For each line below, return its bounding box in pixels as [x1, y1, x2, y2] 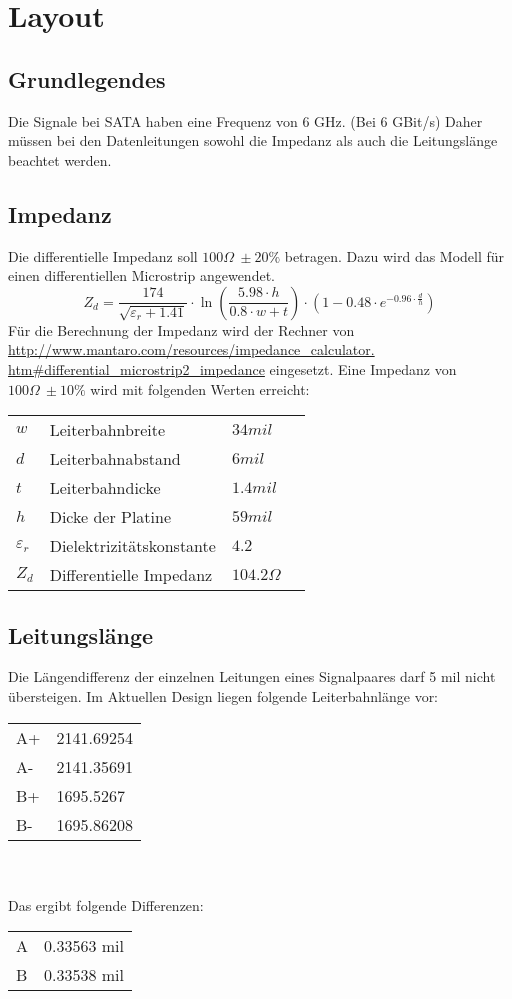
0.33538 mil [44, 963, 125, 987]
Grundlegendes [8, 63, 166, 94]
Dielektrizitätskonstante [49, 534, 216, 558]
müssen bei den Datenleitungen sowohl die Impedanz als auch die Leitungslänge [8, 130, 498, 151]
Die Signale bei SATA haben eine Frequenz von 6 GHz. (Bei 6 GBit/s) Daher [8, 110, 483, 131]
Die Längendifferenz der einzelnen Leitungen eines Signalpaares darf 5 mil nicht [8, 666, 496, 687]
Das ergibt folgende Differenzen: [8, 894, 204, 915]
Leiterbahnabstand [49, 447, 181, 471]
